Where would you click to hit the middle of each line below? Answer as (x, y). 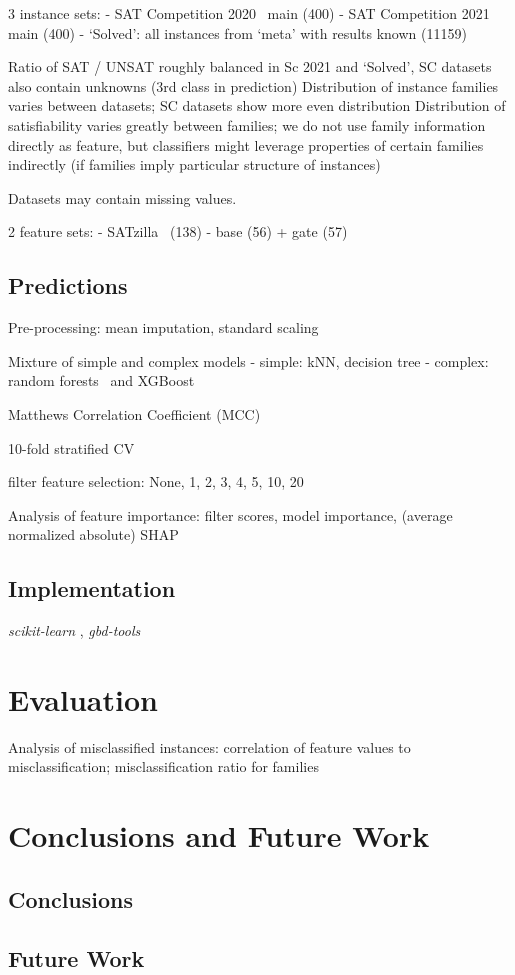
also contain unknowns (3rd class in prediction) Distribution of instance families (253, 85)
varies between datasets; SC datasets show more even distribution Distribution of (257, 105)
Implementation (92, 588)
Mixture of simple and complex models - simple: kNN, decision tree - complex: (248, 360)
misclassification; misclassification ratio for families (163, 766)
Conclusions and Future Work (219, 835)
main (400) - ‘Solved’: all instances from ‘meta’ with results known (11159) (237, 32)
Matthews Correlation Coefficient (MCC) (134, 413)
